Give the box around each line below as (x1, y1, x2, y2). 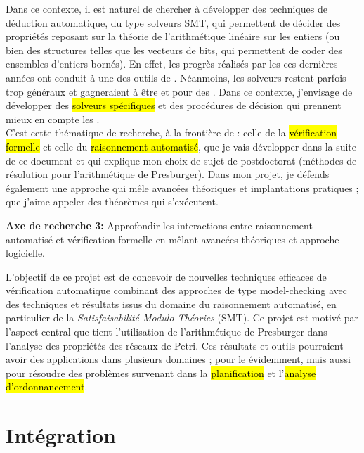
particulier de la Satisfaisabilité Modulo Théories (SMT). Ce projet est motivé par (6, 310, 358, 325)
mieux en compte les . (6, 111, 100, 126)
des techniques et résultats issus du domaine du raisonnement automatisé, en (6, 296, 337, 311)
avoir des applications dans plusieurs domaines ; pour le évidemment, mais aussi (6, 352, 351, 366)
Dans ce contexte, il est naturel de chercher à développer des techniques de (6, 1, 327, 15)
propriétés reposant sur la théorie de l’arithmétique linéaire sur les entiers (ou (6, 29, 340, 44)
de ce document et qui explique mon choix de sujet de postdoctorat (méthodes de (6, 153, 357, 167)
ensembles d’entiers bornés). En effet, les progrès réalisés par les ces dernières (6, 56, 338, 71)
